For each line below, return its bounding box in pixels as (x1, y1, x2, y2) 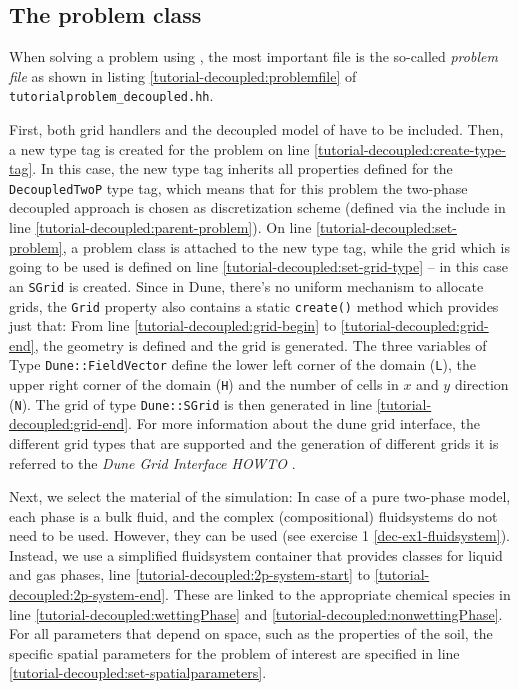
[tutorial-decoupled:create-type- (314, 138, 506, 159)
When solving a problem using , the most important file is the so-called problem (9, 46, 498, 67)
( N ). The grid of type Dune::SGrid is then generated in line (9, 393, 372, 414)
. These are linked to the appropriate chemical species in (165, 584, 511, 605)
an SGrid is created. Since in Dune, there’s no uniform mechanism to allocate (9, 275, 484, 296)
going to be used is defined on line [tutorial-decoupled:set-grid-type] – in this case (9, 256, 509, 277)
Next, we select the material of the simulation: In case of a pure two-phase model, (9, 486, 511, 507)
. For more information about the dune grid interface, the (128, 413, 481, 434)
